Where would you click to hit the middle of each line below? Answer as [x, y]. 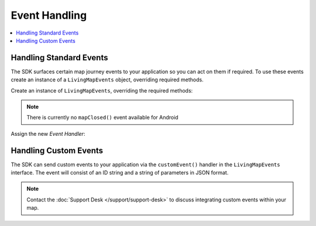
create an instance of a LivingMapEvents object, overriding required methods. [107, 80]
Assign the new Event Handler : [48, 133]
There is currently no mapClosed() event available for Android [102, 118]
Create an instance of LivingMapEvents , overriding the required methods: [102, 90]
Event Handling [49, 15]
